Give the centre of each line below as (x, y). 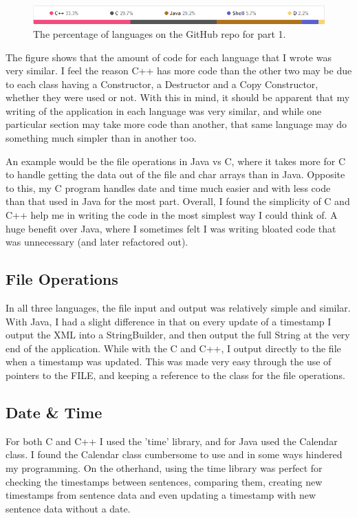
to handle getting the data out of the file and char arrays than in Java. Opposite (175, 174)
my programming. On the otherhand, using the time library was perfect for (164, 467)
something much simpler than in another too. (101, 138)
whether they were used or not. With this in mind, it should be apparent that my (178, 97)
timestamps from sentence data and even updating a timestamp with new (161, 495)
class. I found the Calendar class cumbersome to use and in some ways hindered (174, 454)
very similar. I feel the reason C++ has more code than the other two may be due (179, 71)
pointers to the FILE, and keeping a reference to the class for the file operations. (175, 375)
